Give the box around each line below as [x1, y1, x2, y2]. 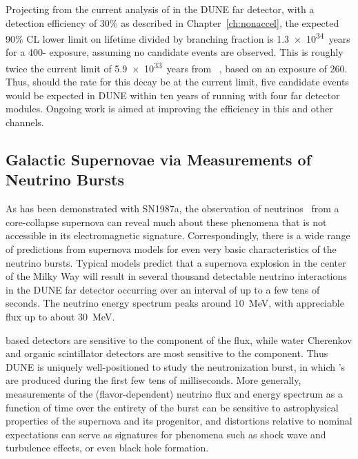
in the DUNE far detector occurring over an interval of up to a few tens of [6, 282, 320, 296]
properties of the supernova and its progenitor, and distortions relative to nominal [6, 414, 352, 428]
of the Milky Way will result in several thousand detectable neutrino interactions [6, 269, 347, 283]
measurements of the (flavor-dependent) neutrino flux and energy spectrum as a [6, 386, 343, 400]
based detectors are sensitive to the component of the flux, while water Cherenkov [6, 332, 352, 347]
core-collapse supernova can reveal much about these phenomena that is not [6, 214, 327, 229]
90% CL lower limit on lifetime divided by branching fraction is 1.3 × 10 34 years [6, 30, 350, 45]
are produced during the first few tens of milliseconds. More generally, [6, 373, 301, 387]
